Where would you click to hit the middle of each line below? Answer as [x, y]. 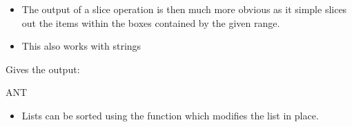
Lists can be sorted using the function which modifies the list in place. [170, 115]
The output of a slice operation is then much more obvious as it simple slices [184, 9]
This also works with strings [81, 46]
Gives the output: [43, 69]
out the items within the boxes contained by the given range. [151, 22]
